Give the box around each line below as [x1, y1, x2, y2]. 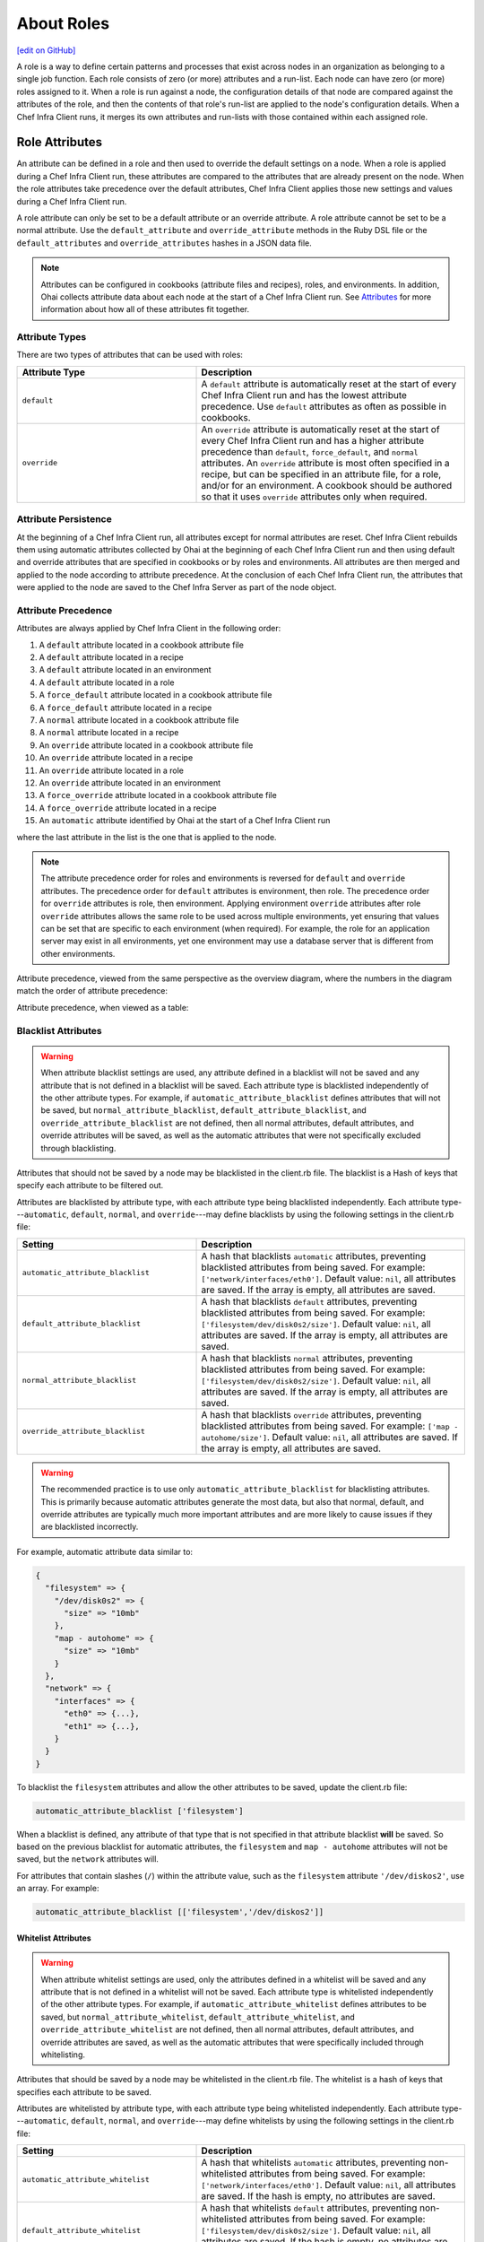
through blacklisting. [40, 1143, 117, 1153]
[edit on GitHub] [16, 45, 76, 56]
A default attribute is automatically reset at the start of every [201, 378, 457, 390]
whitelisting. [40, 2049, 85, 2060]
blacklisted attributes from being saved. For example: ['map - [201, 1420, 459, 1432]
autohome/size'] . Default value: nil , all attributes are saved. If [201, 1430, 459, 1443]
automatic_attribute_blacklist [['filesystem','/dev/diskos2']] [35, 1907, 324, 1917]
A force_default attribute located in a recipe [39, 702, 212, 713]
